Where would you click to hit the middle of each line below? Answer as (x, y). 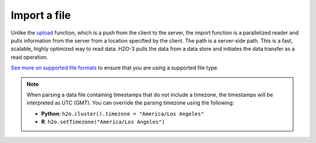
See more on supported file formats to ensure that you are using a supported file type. (115, 68)
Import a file (41, 15)
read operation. (29, 57)
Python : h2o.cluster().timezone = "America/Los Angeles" (123, 113)
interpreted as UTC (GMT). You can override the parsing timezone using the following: (130, 103)
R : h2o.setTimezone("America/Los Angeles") (103, 122)
